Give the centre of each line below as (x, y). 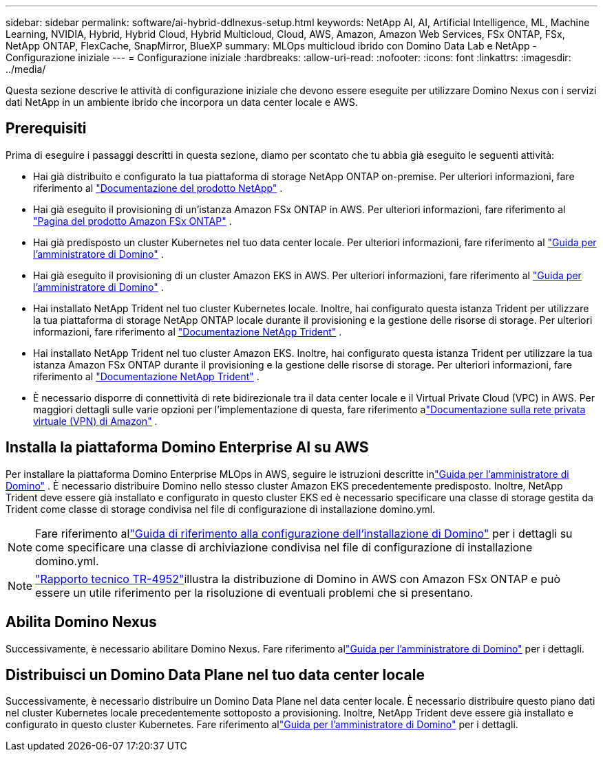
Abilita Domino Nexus (81, 622)
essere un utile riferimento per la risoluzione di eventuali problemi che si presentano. (254, 592)
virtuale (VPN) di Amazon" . (95, 421)
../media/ (26, 69)
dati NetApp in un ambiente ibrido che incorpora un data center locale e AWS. (182, 102)
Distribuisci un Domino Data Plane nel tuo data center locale (215, 674)
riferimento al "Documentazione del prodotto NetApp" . (158, 188)
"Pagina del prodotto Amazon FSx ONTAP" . (133, 221)
